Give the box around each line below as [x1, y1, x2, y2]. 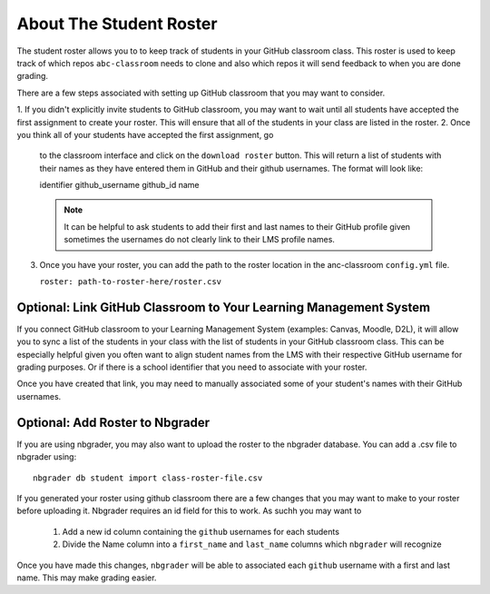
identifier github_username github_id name [39, 180, 200, 191]
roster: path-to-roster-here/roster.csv [39, 277, 222, 287]
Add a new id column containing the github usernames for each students [62, 526, 340, 537]
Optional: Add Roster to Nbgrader [16, 414, 211, 431]
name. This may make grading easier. [16, 572, 157, 583]
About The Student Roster [16, 14, 218, 34]
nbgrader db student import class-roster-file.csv [33, 472, 263, 483]
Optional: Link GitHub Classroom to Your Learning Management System [16, 300, 431, 315]
